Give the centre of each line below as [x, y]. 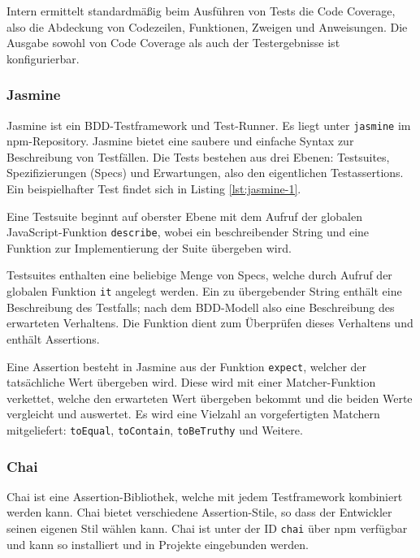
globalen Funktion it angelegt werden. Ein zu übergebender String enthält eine [204, 291]
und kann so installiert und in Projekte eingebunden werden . [158, 544]
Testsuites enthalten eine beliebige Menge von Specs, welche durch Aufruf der [199, 275]
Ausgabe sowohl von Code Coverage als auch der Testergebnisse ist [173, 43]
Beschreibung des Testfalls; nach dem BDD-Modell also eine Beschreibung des [201, 307]
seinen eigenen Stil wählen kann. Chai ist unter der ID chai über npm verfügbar [207, 528]
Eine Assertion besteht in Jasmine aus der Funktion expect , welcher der [187, 366]
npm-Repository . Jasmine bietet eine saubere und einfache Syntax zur [180, 141]
